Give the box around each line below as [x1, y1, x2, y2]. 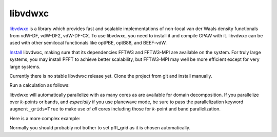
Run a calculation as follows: [9, 82, 70, 88]
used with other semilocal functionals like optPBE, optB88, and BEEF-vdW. [9, 40, 167, 46]
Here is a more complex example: [9, 115, 81, 121]
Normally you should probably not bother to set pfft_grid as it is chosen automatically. [9, 125, 191, 131]
